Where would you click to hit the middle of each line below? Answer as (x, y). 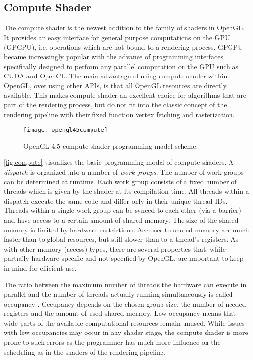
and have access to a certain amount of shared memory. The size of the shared (121, 219)
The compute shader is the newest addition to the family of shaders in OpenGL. (124, 28)
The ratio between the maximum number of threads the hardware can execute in (125, 284)
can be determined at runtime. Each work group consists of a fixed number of (120, 181)
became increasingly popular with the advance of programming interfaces (114, 56)
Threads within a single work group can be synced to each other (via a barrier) (123, 210)
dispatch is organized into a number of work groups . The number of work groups (124, 171)
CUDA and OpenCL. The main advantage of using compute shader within (116, 76)
